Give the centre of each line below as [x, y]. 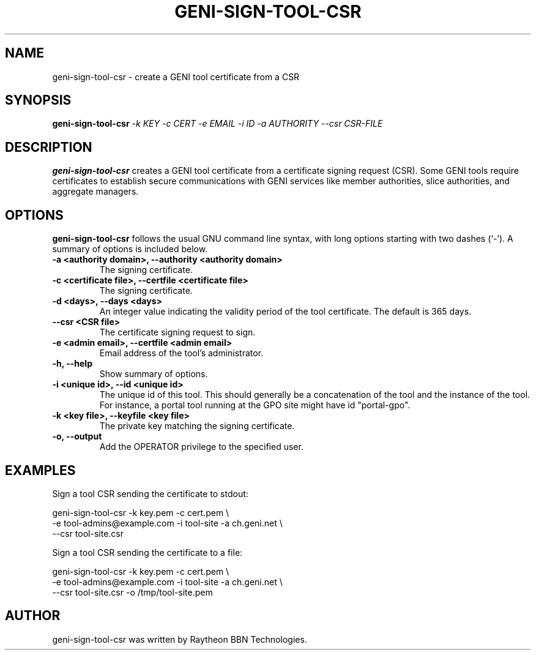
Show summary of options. [154, 374]
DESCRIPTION [49, 147]
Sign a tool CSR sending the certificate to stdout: [150, 493]
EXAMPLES [40, 470]
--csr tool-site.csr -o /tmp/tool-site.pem [132, 592]
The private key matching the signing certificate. [197, 426]
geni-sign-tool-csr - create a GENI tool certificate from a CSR [176, 77]
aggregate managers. [95, 192]
